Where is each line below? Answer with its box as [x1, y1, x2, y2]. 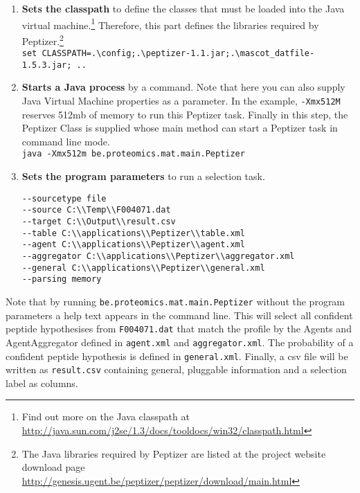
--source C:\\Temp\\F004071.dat [21, 205, 171, 215]
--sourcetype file [21, 193, 107, 204]
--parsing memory [21, 274, 102, 285]
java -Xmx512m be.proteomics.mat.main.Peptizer [21, 149, 245, 159]
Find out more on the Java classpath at [21, 409, 190, 424]
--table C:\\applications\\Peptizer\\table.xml [21, 228, 245, 238]
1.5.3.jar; [21, 60, 72, 70]
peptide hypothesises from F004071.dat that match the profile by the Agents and [6, 321, 352, 336]
